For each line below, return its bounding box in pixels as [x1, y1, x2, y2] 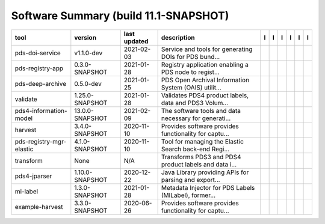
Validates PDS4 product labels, [161, 91, 249, 99]
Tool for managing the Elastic [161, 137, 244, 145]
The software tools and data [161, 106, 241, 115]
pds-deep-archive [14, 79, 66, 88]
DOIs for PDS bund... [161, 52, 220, 61]
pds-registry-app [14, 64, 64, 72]
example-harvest [14, 202, 63, 211]
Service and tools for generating [161, 45, 253, 53]
